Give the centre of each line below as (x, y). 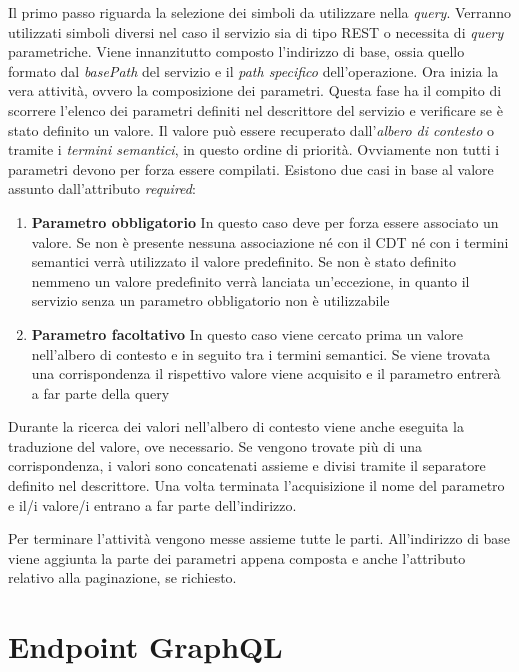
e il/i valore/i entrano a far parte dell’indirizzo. (152, 504)
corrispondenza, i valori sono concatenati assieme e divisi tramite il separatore (247, 465)
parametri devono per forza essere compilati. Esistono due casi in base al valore (251, 168)
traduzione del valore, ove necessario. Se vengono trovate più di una (215, 445)
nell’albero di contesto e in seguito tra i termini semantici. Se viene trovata (261, 353)
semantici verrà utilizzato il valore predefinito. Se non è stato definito (243, 261)
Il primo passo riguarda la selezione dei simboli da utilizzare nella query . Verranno (260, 12)
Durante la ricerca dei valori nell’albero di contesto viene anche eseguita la (236, 426)
